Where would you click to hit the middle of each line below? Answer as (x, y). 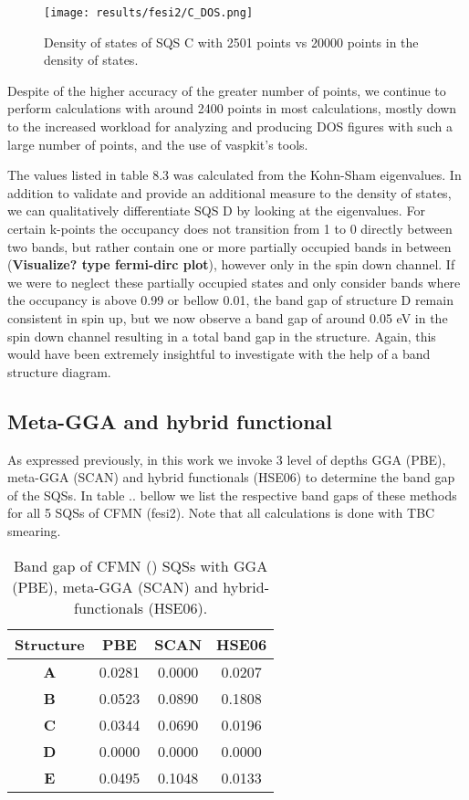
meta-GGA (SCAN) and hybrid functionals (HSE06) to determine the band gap (231, 477)
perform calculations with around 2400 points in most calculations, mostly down (232, 108)
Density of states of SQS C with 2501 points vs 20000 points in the (231, 42)
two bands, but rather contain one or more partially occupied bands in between (229, 246)
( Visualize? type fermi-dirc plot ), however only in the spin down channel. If (231, 264)
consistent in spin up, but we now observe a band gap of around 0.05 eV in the (228, 317)
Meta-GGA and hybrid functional (170, 421)
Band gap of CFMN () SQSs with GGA (141, 565)
